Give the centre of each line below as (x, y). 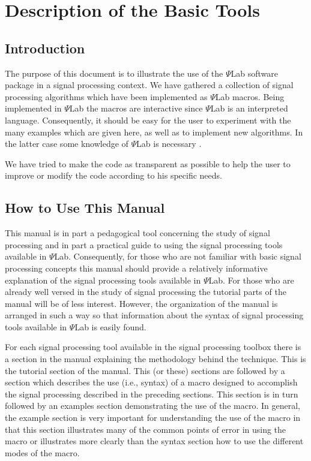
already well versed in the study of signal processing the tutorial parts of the (146, 292)
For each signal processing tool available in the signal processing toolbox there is (153, 347)
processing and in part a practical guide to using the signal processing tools (144, 244)
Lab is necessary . (169, 144)
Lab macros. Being (250, 96)
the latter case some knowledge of (67, 144)
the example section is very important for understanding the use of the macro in (153, 418)
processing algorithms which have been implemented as (106, 96)
